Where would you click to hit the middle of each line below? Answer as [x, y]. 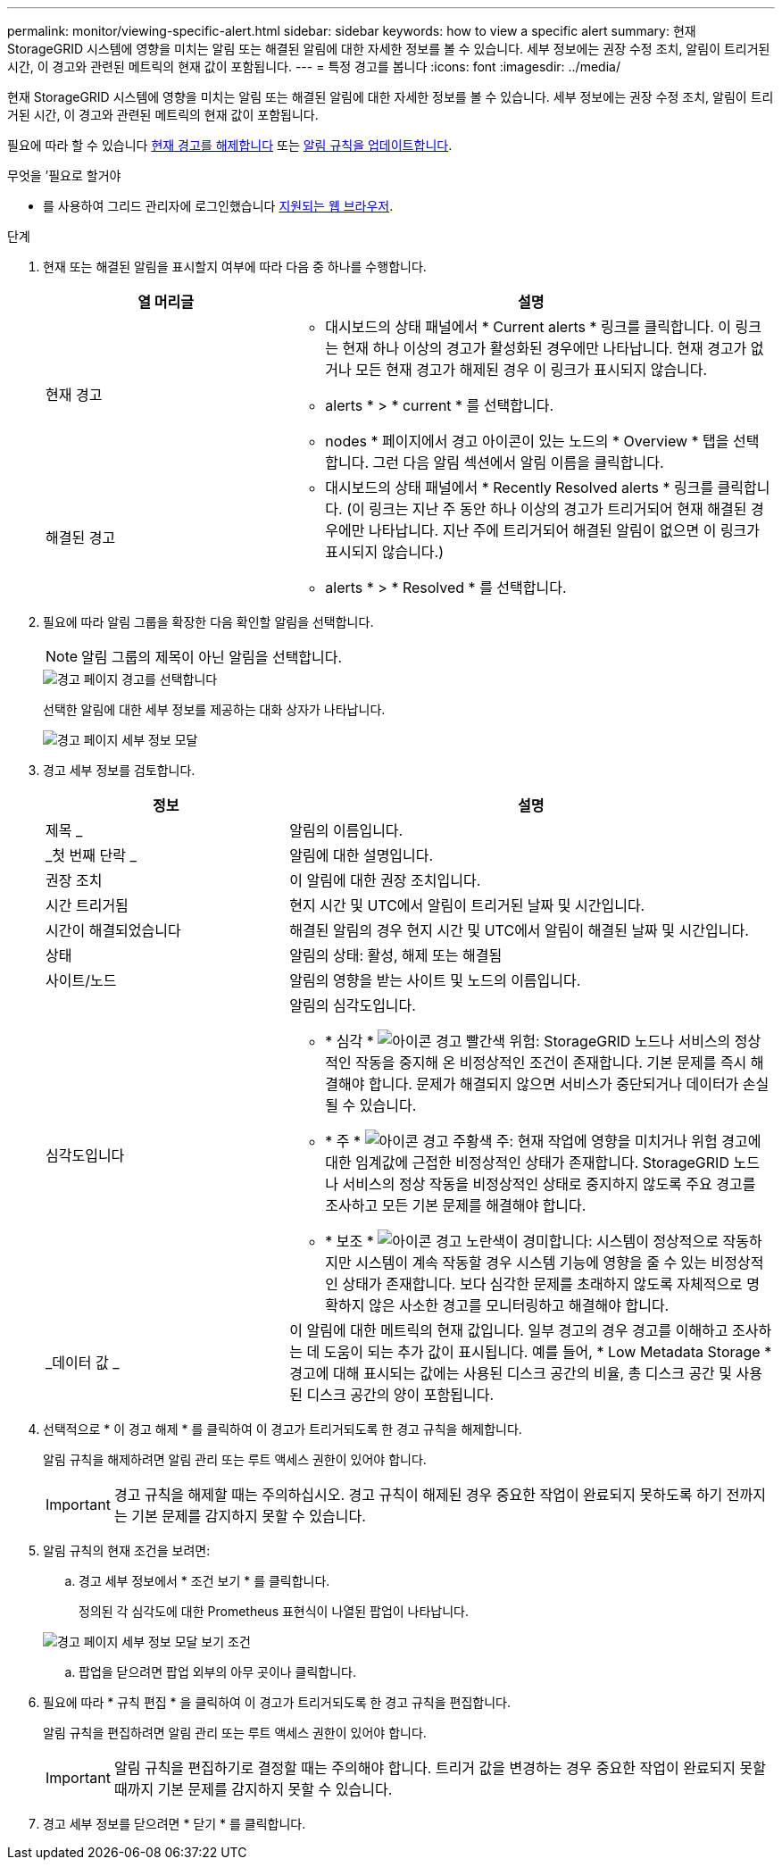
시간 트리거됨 [87, 905]
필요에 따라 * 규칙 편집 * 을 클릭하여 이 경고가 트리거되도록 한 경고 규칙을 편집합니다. [277, 1702]
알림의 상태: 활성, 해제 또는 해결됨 [396, 955]
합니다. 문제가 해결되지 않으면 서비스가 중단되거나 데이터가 [553, 1084]
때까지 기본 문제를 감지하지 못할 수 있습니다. [253, 1789]
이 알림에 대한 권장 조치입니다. [385, 880]
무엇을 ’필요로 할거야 [64, 175]
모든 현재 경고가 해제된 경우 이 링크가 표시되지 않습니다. [532, 370]
